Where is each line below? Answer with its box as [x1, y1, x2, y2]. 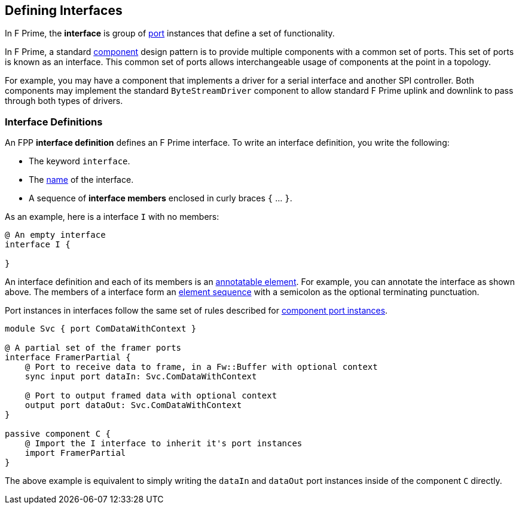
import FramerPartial [25, 448, 126, 458]
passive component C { [5, 429, 111, 439]
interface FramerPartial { [5, 352, 131, 363]
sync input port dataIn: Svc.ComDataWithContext [25, 372, 257, 382]
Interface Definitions [5, 115, 103, 128]
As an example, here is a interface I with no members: [5, 211, 219, 222]
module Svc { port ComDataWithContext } [5, 324, 197, 334]
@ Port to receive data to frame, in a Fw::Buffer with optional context [25, 362, 378, 372]
